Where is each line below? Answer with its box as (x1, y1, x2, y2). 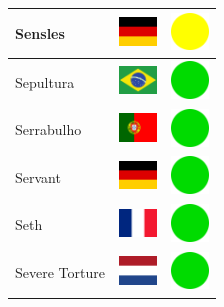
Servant (15, 166, 61, 187)
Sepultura (15, 71, 75, 92)
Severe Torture (15, 262, 105, 283)
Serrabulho (15, 119, 82, 140)
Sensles (15, 22, 65, 43)
